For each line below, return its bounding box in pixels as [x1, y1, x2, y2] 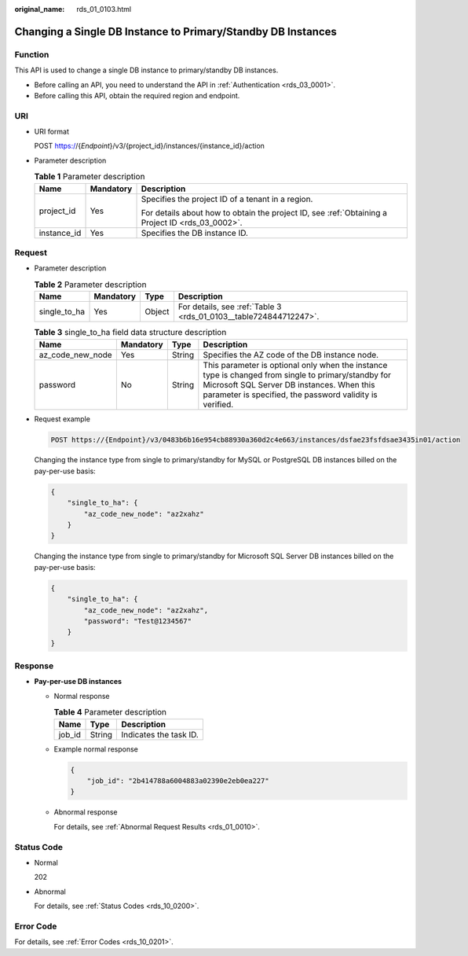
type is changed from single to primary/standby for [203, 370, 392, 381]
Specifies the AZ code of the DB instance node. [203, 349, 379, 360]
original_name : [14, 5, 65, 13]
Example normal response [53, 744, 139, 754]
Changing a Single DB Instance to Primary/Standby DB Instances [14, 24, 338, 39]
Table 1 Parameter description [34, 171, 145, 182]
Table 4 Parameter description [53, 707, 167, 718]
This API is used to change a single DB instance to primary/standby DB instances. [14, 65, 279, 75]
